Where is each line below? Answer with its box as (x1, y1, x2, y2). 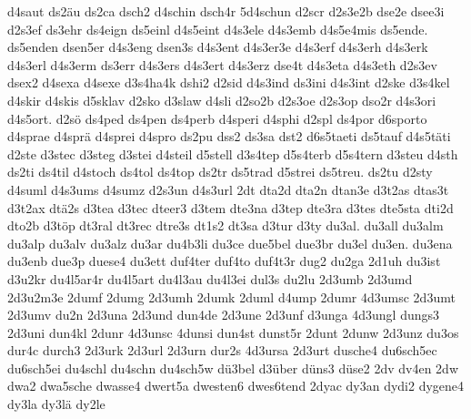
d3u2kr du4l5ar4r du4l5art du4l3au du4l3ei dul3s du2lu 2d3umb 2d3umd (7, 269, 413, 288)
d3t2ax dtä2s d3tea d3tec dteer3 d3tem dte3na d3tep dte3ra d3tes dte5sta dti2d (7, 198, 454, 217)
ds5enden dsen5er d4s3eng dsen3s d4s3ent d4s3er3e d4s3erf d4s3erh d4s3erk (7, 37, 428, 56)
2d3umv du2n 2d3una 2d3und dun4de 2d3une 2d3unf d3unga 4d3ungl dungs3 (7, 305, 440, 324)
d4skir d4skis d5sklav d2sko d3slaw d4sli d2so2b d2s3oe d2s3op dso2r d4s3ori (7, 90, 436, 109)
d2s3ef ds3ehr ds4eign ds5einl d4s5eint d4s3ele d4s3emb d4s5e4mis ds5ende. (7, 19, 428, 38)
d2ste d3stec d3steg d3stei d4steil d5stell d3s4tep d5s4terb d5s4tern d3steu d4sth (7, 144, 458, 163)
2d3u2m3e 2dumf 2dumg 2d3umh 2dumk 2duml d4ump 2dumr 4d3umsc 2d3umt (7, 287, 456, 306)
